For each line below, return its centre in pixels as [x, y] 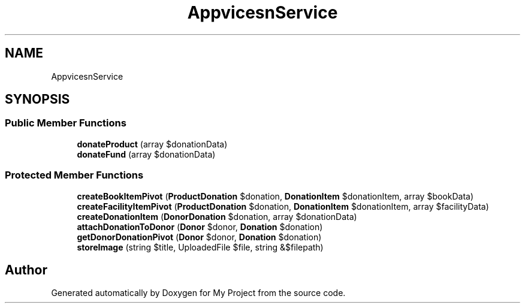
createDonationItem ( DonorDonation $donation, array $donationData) [217, 216]
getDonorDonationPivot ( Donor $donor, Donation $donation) [199, 237]
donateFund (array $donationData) [146, 154]
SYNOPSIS [37, 99]
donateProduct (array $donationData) [152, 144]
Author [26, 270]
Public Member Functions [66, 123]
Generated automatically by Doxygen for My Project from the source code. [198, 293]
